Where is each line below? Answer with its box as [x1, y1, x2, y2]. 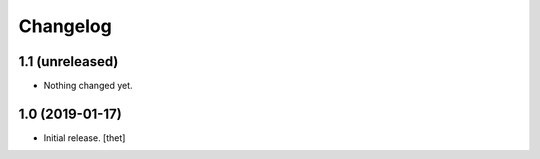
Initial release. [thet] [43, 131, 126, 144]
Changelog [18, 15, 112, 37]
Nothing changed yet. [43, 80, 134, 92]
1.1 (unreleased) [18, 53, 119, 70]
